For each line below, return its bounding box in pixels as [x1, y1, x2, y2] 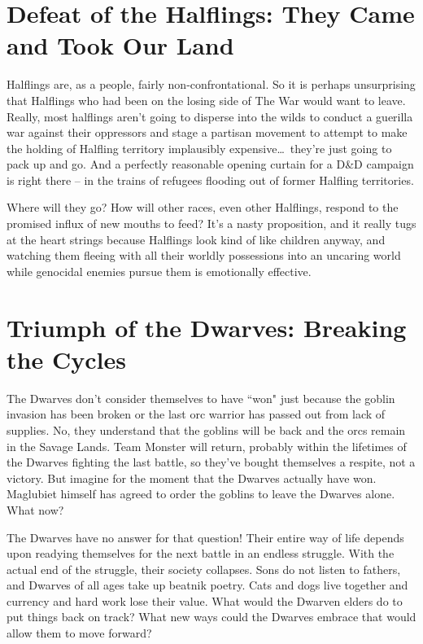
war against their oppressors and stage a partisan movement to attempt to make [7, 124, 408, 141]
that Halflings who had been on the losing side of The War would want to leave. [7, 91, 406, 108]
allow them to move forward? [7, 624, 152, 642]
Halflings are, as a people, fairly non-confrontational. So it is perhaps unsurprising [7, 76, 416, 93]
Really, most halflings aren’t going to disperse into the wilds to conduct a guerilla [7, 107, 413, 125]
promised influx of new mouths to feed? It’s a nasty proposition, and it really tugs [7, 215, 416, 232]
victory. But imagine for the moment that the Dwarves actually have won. [7, 469, 377, 486]
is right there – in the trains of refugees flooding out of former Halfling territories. [7, 171, 414, 188]
